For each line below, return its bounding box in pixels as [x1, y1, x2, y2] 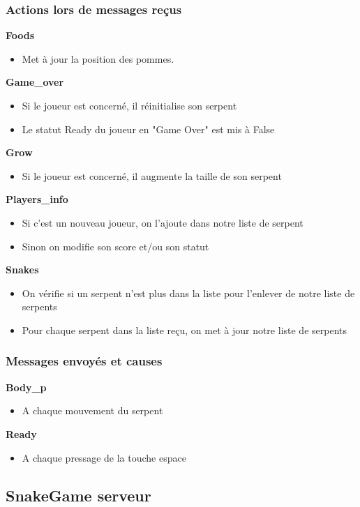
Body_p [6, 379, 47, 394]
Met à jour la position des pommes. [22, 51, 174, 66]
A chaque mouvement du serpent [22, 403, 163, 418]
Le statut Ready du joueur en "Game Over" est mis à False [22, 121, 275, 136]
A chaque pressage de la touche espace [22, 450, 186, 464]
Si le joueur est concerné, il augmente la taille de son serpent [22, 168, 282, 183]
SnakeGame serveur [6, 484, 151, 506]
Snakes [6, 262, 39, 277]
